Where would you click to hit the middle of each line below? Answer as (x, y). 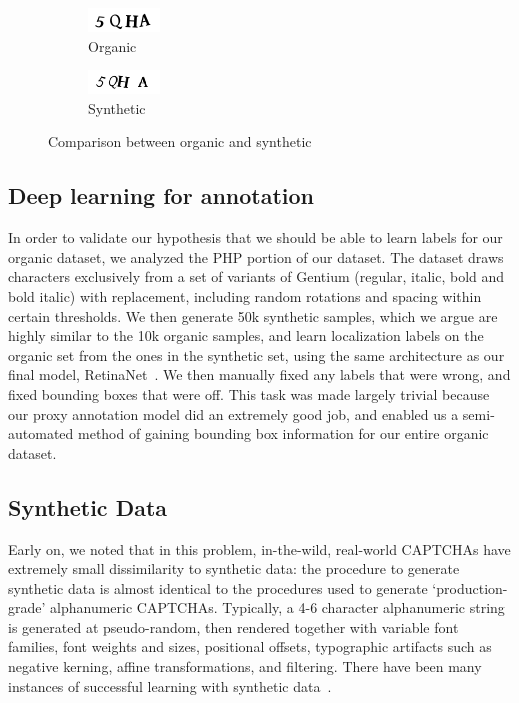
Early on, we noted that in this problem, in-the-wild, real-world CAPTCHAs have (259, 548)
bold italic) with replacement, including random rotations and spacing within (245, 295)
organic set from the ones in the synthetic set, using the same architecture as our (256, 354)
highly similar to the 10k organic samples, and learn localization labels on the (246, 335)
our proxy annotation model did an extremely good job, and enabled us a (233, 413)
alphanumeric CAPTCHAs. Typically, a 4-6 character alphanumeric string (277, 607)
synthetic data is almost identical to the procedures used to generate (218, 587)
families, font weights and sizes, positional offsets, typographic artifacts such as (250, 646)
